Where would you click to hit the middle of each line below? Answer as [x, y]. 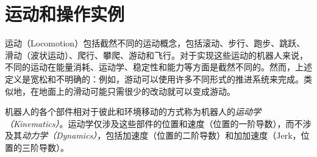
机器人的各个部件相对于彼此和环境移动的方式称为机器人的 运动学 [133, 111]
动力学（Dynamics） [60, 135]
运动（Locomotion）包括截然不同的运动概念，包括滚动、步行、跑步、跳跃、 [155, 43]
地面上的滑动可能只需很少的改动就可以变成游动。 [137, 91]
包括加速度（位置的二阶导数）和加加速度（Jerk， [203, 135]
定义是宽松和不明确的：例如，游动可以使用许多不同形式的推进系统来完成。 [154, 78]
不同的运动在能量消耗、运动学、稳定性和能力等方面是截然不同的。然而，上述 [158, 67]
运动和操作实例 [65, 14]
